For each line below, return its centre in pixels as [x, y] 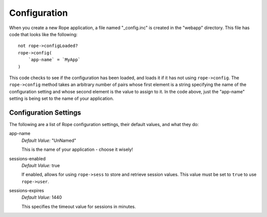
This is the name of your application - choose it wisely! [77, 150]
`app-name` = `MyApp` [54, 60]
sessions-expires [27, 191]
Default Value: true [41, 165]
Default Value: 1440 [42, 197]
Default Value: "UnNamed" [49, 140]
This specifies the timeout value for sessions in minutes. [79, 206]
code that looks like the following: [43, 34]
